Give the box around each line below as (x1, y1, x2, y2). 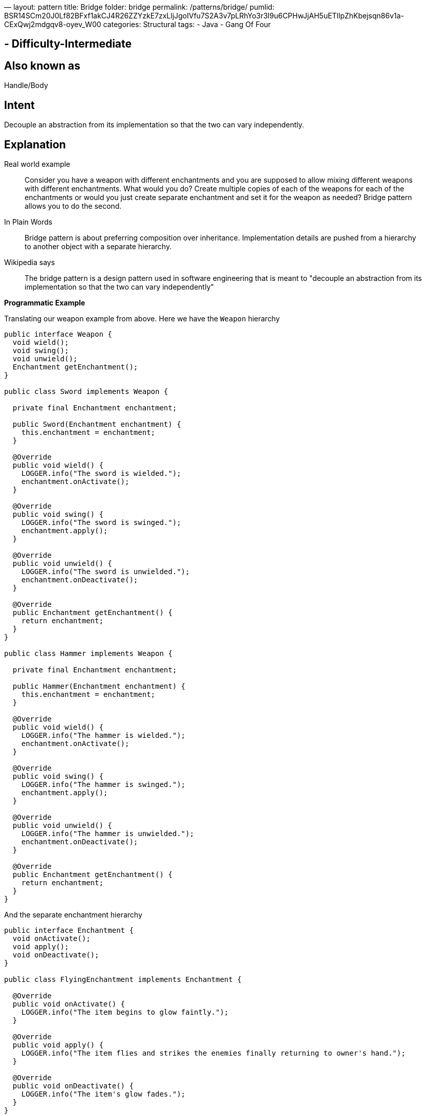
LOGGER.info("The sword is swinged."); (21, 518, 181, 527)
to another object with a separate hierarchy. (25, 242, 172, 251)
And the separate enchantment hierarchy (4, 910, 142, 919)
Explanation (4, 138, 66, 151)
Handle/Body (4, 81, 48, 90)
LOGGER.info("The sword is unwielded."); (21, 567, 190, 576)
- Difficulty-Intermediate (4, 37, 132, 51)
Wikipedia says (4, 257, 55, 267)
